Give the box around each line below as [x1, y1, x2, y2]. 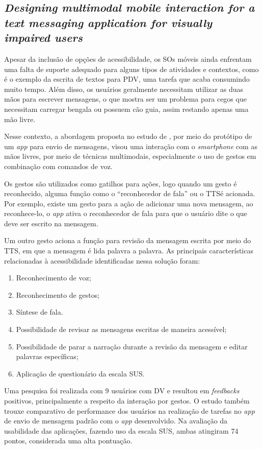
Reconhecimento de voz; [16, 272, 91, 283]
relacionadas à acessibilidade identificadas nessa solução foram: [4, 255, 200, 266]
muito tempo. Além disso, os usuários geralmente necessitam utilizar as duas [4, 83, 243, 94]
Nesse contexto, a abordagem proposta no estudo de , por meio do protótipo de [4, 131, 252, 141]
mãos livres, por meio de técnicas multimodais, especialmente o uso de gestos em [4, 151, 256, 161]
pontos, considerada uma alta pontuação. [4, 435, 133, 446]
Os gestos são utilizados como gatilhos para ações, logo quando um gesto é [4, 178, 237, 188]
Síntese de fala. [16, 306, 63, 317]
